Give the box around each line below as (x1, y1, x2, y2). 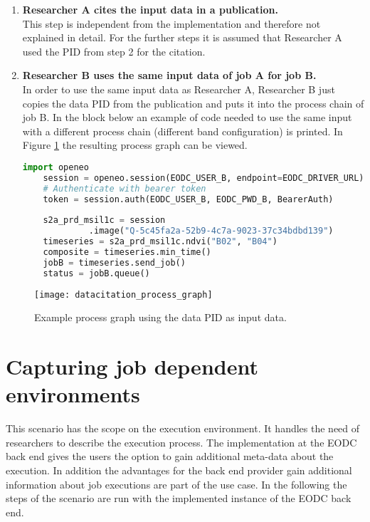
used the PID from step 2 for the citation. (22, 43, 206, 58)
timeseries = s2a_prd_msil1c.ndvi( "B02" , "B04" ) (43, 236, 277, 247)
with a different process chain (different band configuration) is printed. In (22, 123, 343, 138)
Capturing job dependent (6, 352, 258, 380)
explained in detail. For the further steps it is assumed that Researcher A (22, 30, 342, 45)
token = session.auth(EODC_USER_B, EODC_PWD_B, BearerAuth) (43, 194, 334, 204)
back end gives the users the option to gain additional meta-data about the (6, 449, 334, 464)
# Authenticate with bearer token (43, 183, 206, 194)
